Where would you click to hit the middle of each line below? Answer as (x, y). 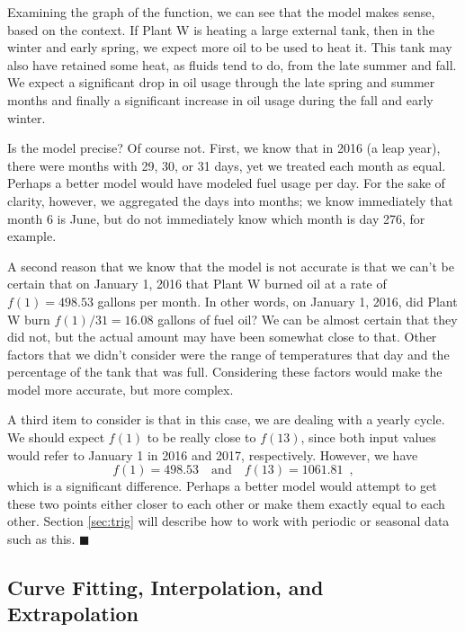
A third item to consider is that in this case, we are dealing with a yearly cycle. (226, 419)
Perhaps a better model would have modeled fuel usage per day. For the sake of (226, 183)
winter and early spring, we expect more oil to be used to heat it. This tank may (230, 47)
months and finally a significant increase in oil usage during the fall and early (220, 99)
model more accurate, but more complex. (121, 389)
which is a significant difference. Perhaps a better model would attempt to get (222, 486)
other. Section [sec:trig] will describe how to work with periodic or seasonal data (228, 521)
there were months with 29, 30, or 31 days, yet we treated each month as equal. (227, 165)
